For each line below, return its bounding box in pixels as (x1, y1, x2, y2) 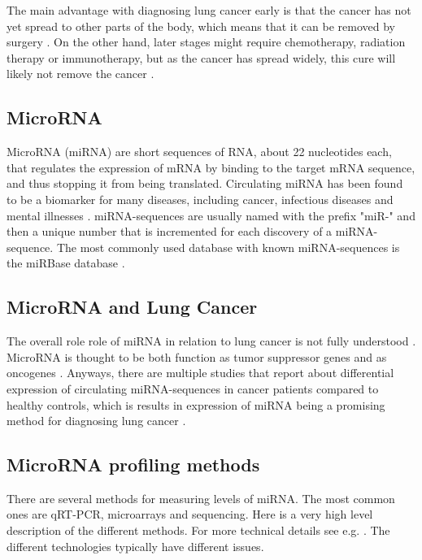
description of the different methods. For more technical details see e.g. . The (7, 522, 390, 539)
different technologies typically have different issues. (7, 537, 264, 554)
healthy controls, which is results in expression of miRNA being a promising (7, 396, 385, 413)
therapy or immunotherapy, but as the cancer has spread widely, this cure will (7, 49, 396, 66)
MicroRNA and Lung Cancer (7, 294, 258, 319)
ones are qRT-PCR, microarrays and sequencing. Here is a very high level (7, 506, 373, 523)
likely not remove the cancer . (7, 65, 154, 82)
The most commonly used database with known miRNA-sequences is (56, 238, 400, 255)
